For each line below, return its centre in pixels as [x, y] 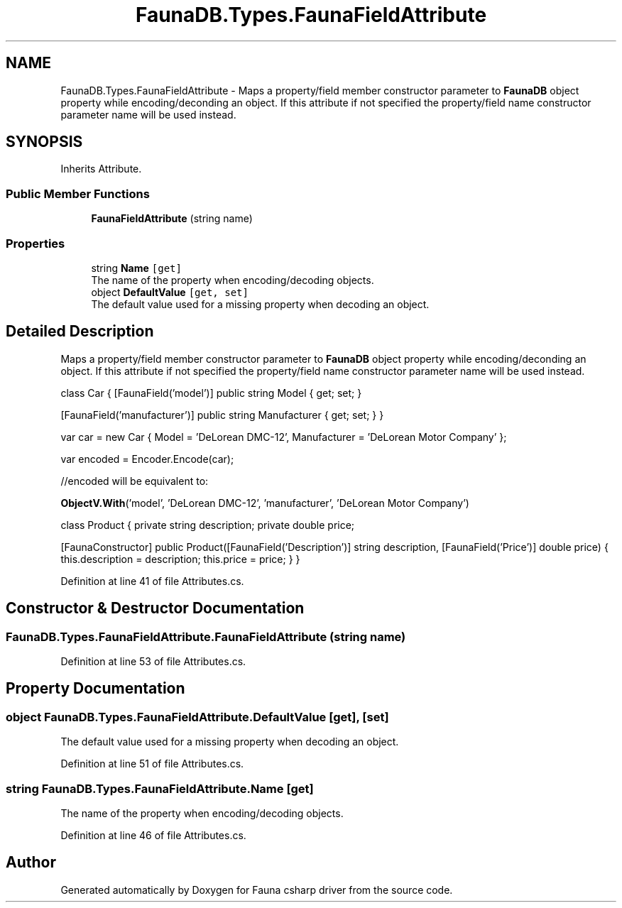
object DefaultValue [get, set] [170, 292]
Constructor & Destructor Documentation [155, 608]
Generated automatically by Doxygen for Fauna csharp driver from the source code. [257, 890]
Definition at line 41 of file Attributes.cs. [152, 581]
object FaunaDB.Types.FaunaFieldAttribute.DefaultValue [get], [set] [197, 717]
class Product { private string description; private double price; [208, 525]
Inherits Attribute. [101, 169]
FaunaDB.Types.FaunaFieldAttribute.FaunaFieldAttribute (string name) [206, 636]
